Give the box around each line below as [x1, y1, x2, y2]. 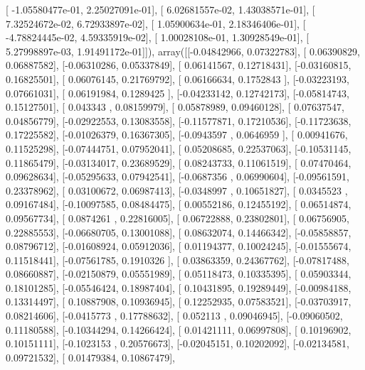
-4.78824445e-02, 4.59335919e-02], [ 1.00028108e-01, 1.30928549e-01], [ [6, 30, 310, 45]
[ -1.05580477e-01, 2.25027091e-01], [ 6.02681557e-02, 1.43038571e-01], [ [6, 2, 315, 16]
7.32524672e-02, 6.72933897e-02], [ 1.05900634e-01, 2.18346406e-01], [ [6, 16, 306, 31]
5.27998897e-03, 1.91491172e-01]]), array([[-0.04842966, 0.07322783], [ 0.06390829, [6, 43, 360, 58]
